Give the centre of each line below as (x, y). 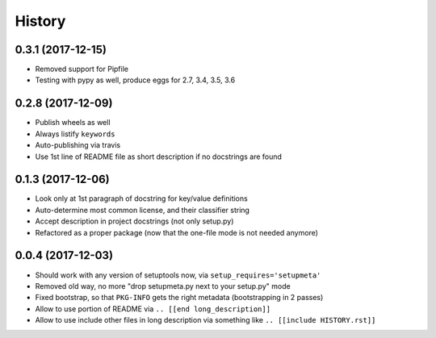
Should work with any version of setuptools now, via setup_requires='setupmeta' (178, 275)
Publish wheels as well (73, 123)
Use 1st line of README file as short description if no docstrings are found (159, 156)
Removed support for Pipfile (82, 69)
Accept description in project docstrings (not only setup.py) (134, 221)
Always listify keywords (75, 134)
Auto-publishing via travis (78, 145)
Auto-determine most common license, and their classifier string (143, 210)
